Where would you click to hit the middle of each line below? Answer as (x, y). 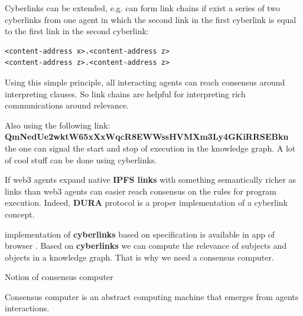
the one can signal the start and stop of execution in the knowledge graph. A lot (150, 148)
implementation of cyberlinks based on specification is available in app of (140, 234)
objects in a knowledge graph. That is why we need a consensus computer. (139, 257)
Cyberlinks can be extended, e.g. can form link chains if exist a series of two (142, 8)
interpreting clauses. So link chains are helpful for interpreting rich (125, 93)
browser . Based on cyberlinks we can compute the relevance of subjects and (146, 246)
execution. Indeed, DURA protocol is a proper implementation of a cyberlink (146, 203)
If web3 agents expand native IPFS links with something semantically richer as (151, 180)
